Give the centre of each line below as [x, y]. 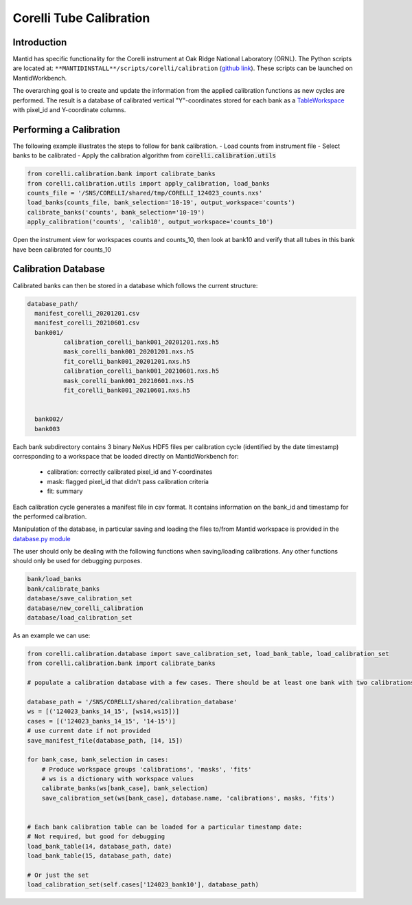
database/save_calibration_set [80, 599]
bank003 [47, 429]
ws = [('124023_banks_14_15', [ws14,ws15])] [103, 711]
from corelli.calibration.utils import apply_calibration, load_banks [149, 183]
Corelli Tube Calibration [81, 18]
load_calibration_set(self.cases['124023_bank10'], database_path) [143, 885]
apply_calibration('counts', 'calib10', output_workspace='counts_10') [150, 222]
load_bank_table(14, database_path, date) [100, 846]
